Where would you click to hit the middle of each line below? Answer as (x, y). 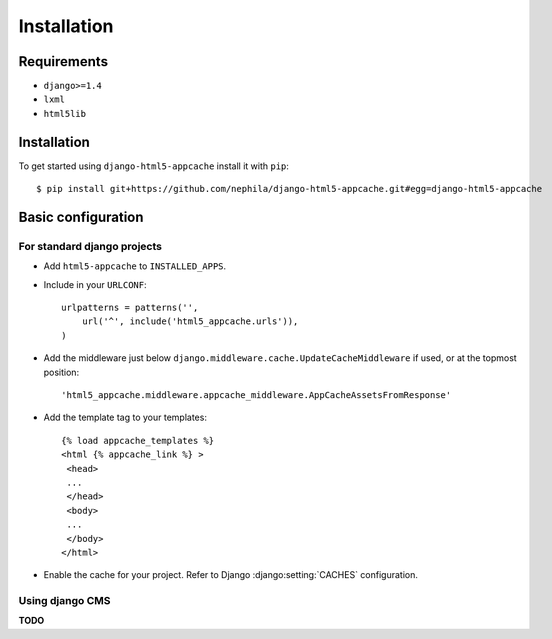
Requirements (63, 61)
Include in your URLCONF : (95, 284)
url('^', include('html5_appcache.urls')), (190, 321)
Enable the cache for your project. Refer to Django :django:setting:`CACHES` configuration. (231, 575)
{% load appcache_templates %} (138, 440)
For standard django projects (90, 246)
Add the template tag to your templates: (125, 417)
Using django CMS (64, 601)
